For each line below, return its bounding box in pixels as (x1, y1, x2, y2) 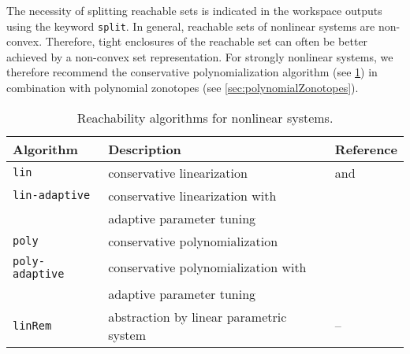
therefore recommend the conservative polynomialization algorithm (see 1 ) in (6, 64, 378, 80)
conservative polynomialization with (108, 258, 307, 277)
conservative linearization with (108, 186, 277, 205)
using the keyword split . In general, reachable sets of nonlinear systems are (6, 17, 375, 34)
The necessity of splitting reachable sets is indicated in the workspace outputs (6, 2, 382, 18)
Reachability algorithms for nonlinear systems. (76, 108, 334, 127)
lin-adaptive (13, 189, 91, 202)
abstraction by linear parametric (108, 307, 287, 326)
